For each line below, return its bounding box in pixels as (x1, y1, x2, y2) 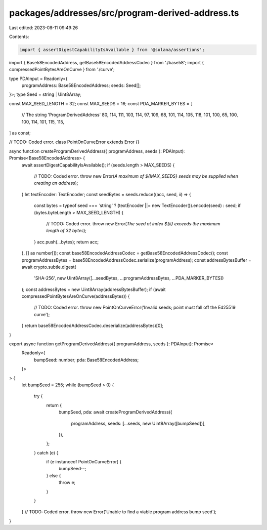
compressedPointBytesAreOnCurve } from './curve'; (9, 67, 115, 73)
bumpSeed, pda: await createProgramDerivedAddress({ (58, 409, 173, 415)
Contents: (9, 34, 29, 40)
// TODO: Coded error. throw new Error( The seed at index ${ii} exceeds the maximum (46, 220, 221, 227)
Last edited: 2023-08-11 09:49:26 (9, 25, 78, 31)
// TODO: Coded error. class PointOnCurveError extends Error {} (9, 139, 140, 145)
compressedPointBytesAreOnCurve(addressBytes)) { (21, 293, 130, 299)
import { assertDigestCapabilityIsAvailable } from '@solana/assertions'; (19, 47, 205, 52)
